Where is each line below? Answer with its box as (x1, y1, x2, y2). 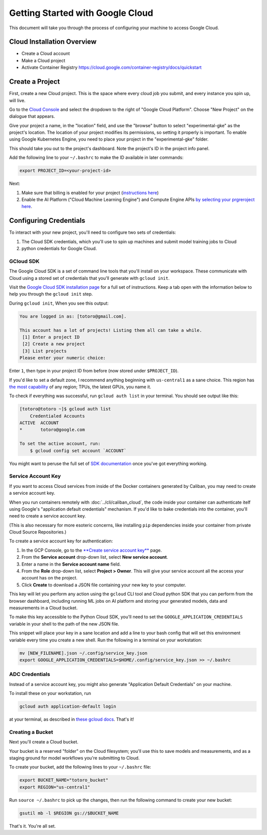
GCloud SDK (9, 258, 40, 264)
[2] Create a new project (22, 341, 85, 347)
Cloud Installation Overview (9, 38, 97, 46)
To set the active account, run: (19, 441, 101, 447)
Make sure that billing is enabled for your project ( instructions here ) (21, 190, 159, 196)
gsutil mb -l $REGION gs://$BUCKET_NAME (19, 810, 119, 816)
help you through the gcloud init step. (9, 291, 93, 297)
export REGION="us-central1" (19, 784, 90, 790)
